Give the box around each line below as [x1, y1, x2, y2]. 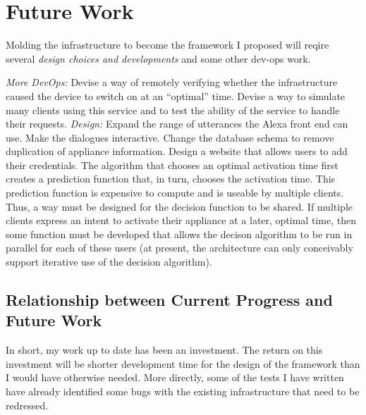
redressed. [6, 397, 49, 412]
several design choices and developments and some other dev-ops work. [6, 51, 311, 66]
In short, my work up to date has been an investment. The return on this [6, 342, 323, 357]
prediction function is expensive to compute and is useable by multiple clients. [6, 185, 344, 200]
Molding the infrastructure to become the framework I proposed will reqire [6, 37, 329, 52]
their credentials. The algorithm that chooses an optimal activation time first [6, 157, 338, 172]
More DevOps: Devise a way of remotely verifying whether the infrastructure [6, 75, 338, 89]
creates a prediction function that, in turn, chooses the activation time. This [6, 171, 336, 186]
